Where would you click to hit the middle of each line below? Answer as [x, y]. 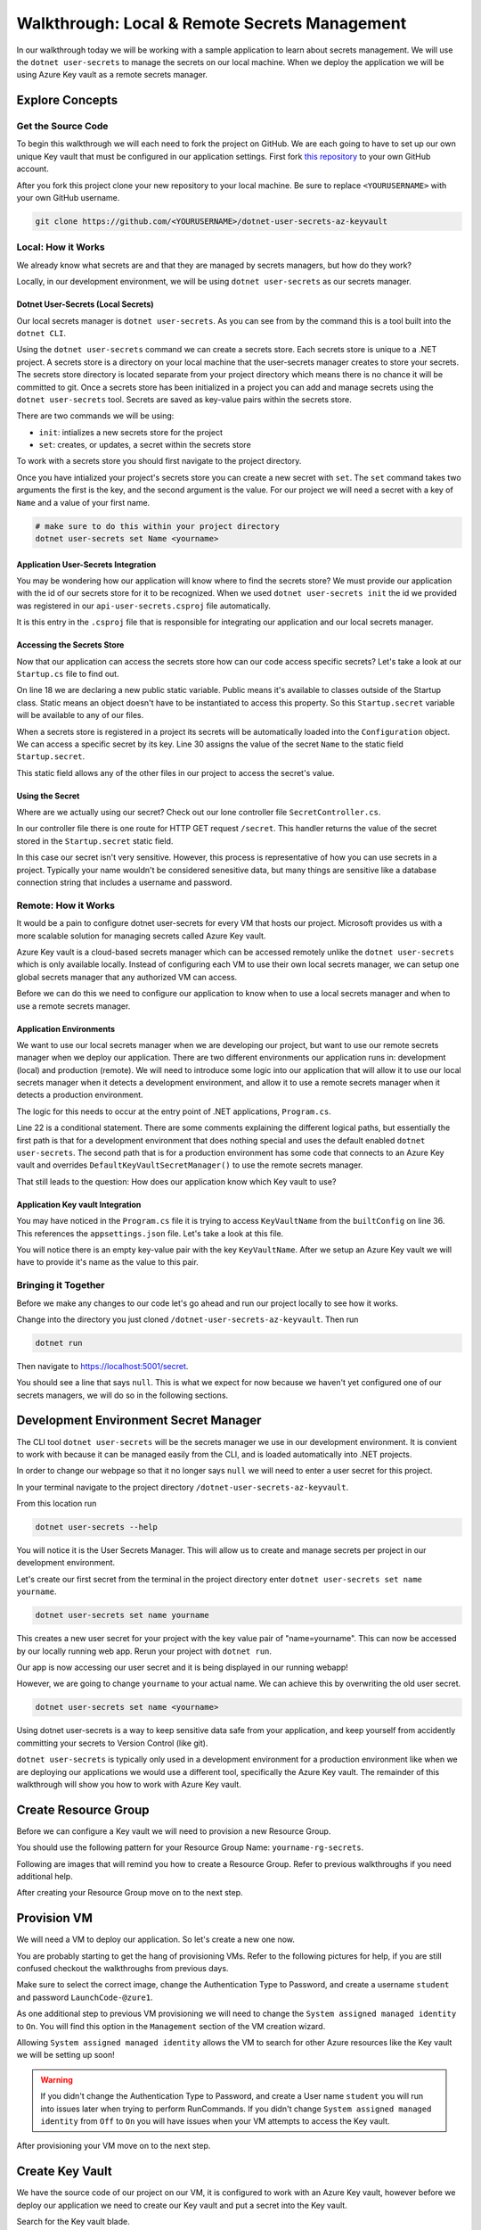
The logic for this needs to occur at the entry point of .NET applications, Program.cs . [174, 1111]
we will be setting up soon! [65, 2055]
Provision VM [55, 1918]
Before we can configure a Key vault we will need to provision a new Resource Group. [174, 1831]
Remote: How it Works [66, 905]
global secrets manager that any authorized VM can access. [127, 977]
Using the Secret [48, 796]
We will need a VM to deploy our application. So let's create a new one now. [156, 1939]
